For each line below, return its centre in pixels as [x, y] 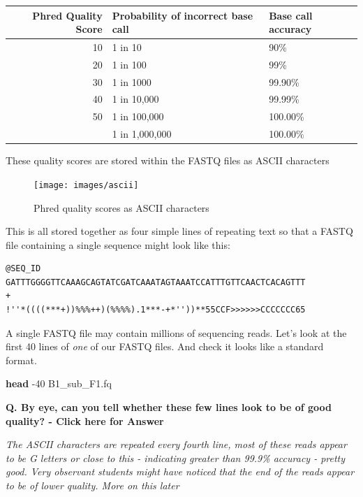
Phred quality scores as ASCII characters [121, 207]
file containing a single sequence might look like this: [118, 244]
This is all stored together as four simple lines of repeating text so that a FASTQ [179, 231]
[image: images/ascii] [86, 185]
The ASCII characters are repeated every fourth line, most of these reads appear [176, 444]
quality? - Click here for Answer [85, 420]
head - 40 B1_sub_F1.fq [59, 383]
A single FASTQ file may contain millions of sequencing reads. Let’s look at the [176, 332]
